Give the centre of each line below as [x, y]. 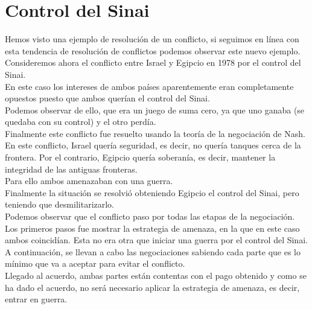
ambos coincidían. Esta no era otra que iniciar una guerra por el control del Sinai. [156, 240]
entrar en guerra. [36, 299]
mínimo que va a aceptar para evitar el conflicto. [95, 263]
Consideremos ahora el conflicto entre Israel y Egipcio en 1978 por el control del [153, 62]
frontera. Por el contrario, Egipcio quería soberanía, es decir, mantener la [140, 157]
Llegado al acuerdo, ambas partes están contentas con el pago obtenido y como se [156, 275]
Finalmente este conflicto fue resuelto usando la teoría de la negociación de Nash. [155, 133]
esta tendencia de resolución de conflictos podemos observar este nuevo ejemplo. [153, 50]
